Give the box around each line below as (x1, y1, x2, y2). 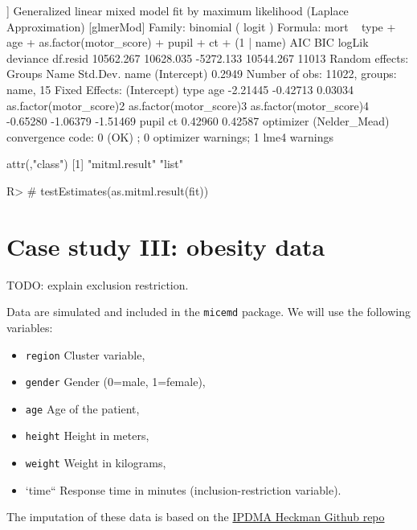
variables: (6, 318, 53, 335)
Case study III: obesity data (6, 229, 325, 262)
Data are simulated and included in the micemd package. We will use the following (6, 303, 411, 320)
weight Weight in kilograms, (25, 454, 166, 471)
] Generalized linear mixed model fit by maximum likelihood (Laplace (6, 2, 349, 18)
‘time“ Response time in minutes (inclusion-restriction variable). (25, 481, 341, 498)
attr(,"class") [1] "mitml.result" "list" (6, 155, 184, 172)
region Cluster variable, (25, 346, 145, 363)
